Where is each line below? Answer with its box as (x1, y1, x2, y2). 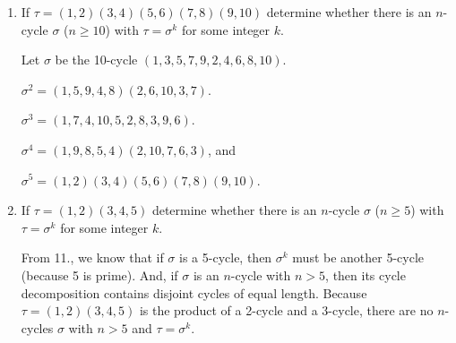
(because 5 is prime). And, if (21, 265, 178, 284)
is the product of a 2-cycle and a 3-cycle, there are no (139, 301, 434, 320)
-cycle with (230, 265, 291, 284)
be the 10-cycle (55, 50, 138, 69)
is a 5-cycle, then (179, 248, 272, 267)
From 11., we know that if (21, 248, 164, 267)
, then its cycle (325, 265, 406, 284)
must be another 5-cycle (292, 248, 425, 267)
